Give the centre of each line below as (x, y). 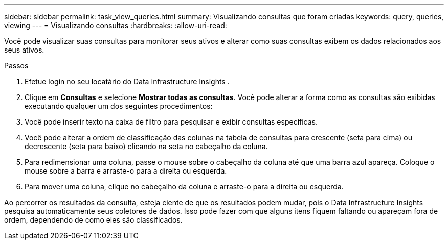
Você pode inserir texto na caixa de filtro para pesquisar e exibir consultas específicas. (171, 122)
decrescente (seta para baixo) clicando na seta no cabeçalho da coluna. (146, 146)
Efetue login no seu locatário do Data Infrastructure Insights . (127, 81)
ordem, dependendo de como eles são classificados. (93, 220)
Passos (16, 66)
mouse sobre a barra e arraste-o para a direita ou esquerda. (126, 171)
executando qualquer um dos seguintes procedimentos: (119, 106)
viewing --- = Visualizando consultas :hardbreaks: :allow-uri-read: (116, 25)
